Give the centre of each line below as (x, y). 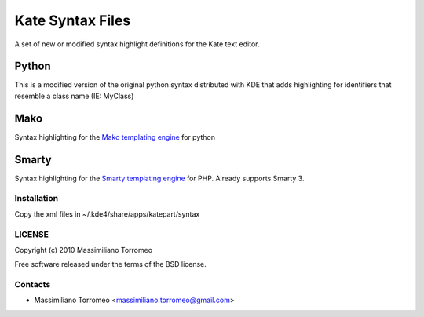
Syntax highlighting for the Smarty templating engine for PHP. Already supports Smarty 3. (159, 178)
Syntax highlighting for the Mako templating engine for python (115, 137)
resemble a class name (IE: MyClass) (74, 96)
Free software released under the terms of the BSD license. (111, 264)
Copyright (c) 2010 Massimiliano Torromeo (84, 250)
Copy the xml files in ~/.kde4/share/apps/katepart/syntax (107, 214)
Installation (37, 199)
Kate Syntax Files (73, 20)
